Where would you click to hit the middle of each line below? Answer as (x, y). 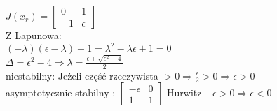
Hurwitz (184, 92)
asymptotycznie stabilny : (61, 92)
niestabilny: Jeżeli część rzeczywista (82, 75)
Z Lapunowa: (34, 35)
